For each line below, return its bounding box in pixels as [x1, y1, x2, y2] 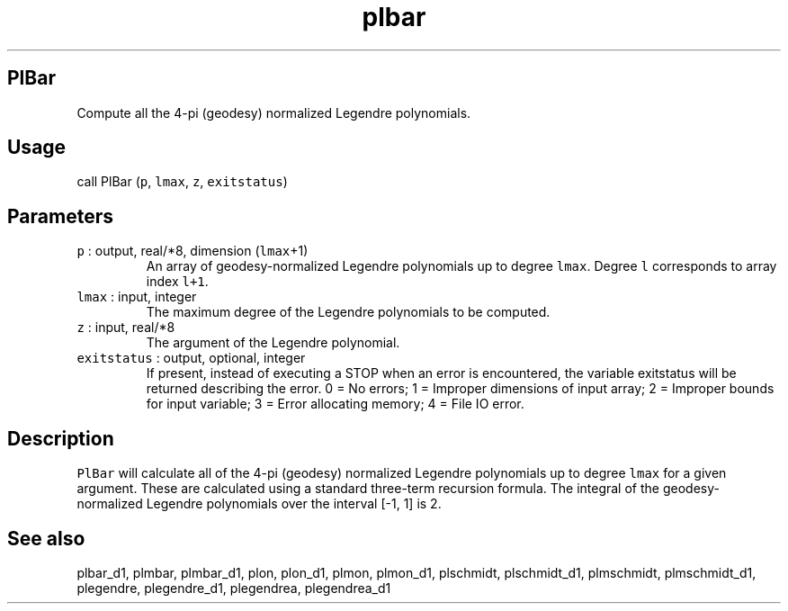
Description [7, 427, 114, 450]
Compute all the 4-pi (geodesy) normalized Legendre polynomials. [76, 104, 471, 121]
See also [7, 526, 85, 550]
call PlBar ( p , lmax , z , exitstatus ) [76, 174, 288, 190]
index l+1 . [146, 274, 209, 290]
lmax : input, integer [76, 289, 197, 305]
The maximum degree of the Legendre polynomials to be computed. [146, 304, 551, 320]
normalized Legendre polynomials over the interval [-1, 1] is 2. [76, 496, 442, 512]
